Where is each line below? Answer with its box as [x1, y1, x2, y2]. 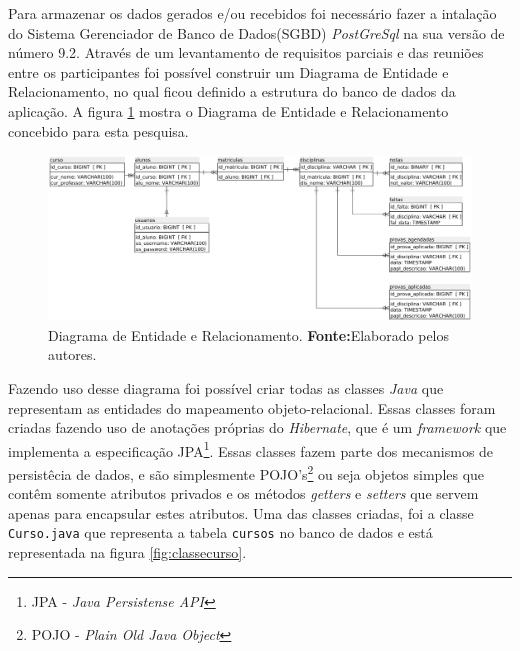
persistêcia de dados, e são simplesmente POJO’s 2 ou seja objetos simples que [8, 461, 485, 484]
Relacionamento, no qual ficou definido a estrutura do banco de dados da [8, 81, 456, 102]
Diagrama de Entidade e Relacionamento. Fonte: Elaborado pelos [48, 324, 450, 345]
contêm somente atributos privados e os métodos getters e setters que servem [8, 483, 479, 504]
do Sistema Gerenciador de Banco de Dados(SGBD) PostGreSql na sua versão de [8, 22, 505, 43]
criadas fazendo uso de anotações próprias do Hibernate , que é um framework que [8, 417, 507, 438]
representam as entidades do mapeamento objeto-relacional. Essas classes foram [8, 397, 496, 418]
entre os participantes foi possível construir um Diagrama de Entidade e [8, 61, 449, 82]
